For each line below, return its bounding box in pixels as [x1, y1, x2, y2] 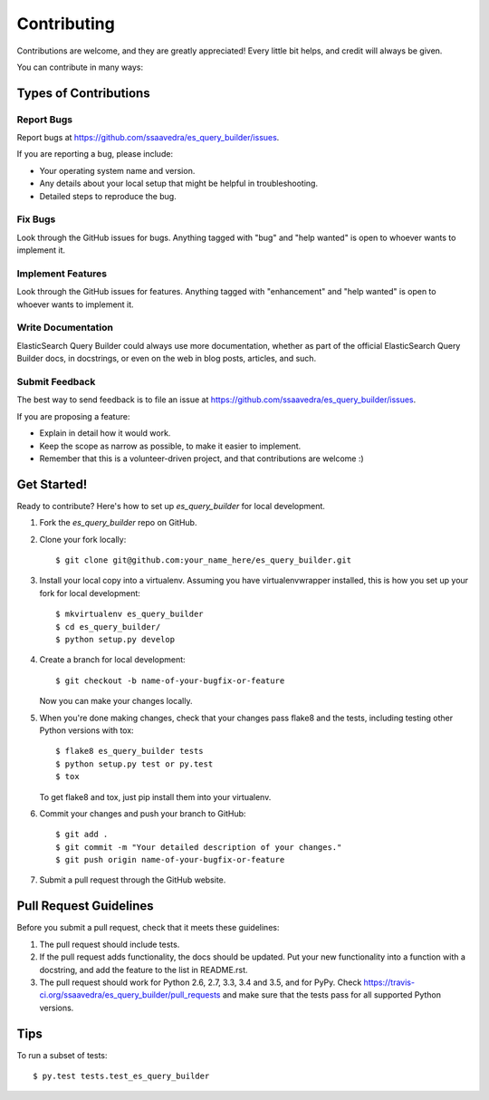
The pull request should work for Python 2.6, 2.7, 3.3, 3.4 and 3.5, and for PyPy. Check [39, 977, 362, 988]
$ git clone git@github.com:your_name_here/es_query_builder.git [55, 555, 352, 565]
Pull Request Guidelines [16, 898, 154, 914]
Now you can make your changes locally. [39, 696, 193, 707]
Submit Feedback [16, 376, 96, 389]
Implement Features [16, 267, 108, 280]
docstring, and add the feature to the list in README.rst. [39, 964, 248, 975]
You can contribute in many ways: [16, 62, 144, 72]
